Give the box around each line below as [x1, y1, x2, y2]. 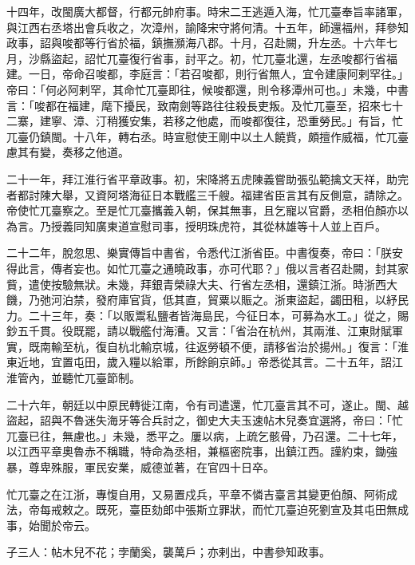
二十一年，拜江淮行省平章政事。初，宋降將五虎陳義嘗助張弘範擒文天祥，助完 [6, 170, 409, 187]
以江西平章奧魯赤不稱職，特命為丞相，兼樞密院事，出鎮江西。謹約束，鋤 [6, 443, 386, 460]
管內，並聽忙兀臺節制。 [17, 369, 140, 386]
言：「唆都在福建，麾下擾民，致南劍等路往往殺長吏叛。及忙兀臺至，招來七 [6, 97, 392, 113]
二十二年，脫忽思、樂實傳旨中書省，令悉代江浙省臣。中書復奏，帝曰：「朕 [6, 244, 392, 261]
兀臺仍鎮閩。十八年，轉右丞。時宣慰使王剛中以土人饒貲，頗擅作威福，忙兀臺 [6, 128, 409, 144]
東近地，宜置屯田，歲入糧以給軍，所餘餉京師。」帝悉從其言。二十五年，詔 [6, 354, 392, 370]
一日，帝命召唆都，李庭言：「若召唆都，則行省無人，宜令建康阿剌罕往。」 [28, 65, 409, 82]
